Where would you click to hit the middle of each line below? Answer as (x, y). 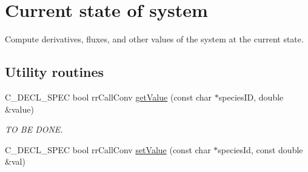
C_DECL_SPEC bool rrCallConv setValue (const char (108, 149)
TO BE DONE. (34, 129)
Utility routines (55, 72)
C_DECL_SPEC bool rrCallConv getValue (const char (109, 97)
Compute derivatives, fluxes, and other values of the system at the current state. (154, 39)
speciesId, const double (260, 149)
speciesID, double (251, 97)
